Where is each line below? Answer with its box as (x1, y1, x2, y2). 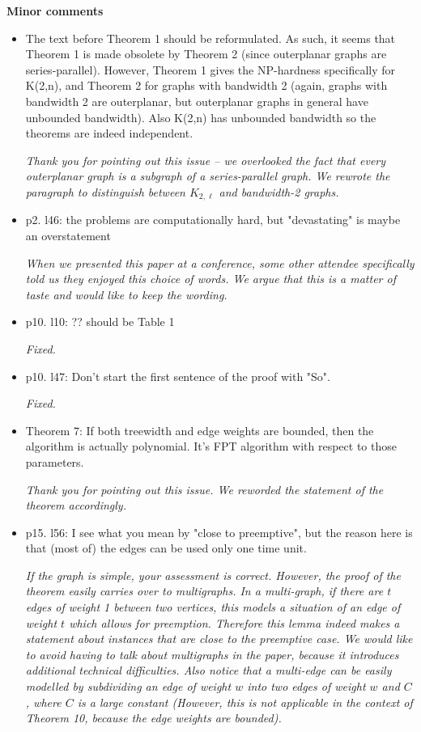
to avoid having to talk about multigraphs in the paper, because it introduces (25, 645, 399, 662)
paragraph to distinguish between (25, 183, 185, 200)
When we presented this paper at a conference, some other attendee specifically (25, 254, 415, 271)
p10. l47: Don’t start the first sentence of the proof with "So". (25, 367, 330, 384)
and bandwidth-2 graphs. (219, 183, 339, 200)
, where (25, 693, 62, 710)
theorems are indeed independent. (25, 125, 193, 142)
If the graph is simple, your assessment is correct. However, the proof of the (25, 566, 401, 583)
